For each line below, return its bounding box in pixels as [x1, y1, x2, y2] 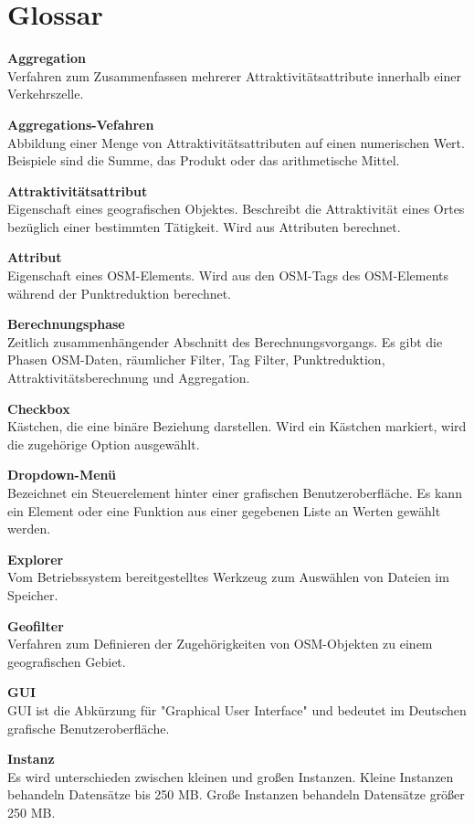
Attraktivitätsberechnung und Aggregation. [7, 368, 250, 387]
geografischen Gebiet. [7, 651, 126, 671]
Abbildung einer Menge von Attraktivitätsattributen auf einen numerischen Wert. [7, 132, 465, 152]
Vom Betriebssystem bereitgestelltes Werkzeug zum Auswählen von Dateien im [7, 567, 449, 587]
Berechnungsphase [7, 314, 125, 333]
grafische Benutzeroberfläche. [7, 718, 170, 737]
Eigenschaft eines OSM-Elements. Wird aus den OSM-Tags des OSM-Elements [7, 266, 448, 285]
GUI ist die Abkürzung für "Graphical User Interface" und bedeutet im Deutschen [7, 700, 467, 719]
